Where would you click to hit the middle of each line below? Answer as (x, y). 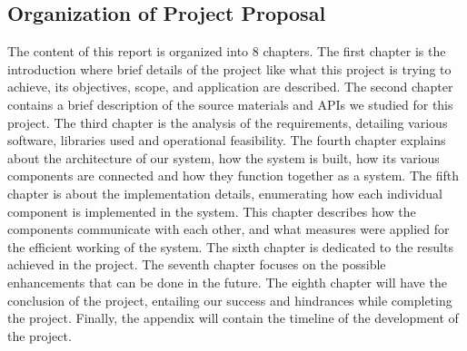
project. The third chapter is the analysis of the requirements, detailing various (228, 122)
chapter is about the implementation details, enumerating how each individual (225, 193)
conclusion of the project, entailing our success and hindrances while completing (230, 300)
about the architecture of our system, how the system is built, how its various (224, 157)
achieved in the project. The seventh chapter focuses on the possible (197, 264)
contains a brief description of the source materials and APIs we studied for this (230, 104)
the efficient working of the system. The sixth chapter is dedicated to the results (230, 246)
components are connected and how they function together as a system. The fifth (233, 175)
